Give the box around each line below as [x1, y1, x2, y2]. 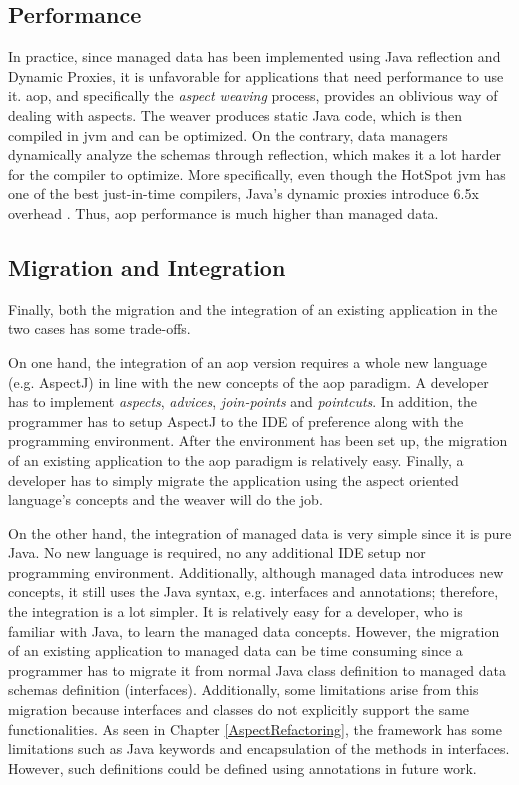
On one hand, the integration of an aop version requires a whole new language [8, 351, 488, 372]
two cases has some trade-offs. [8, 318, 191, 339]
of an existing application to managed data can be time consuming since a [8, 640, 463, 661]
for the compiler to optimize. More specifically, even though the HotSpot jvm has [8, 163, 506, 184]
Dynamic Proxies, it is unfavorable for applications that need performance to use [8, 65, 504, 86]
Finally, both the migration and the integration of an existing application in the [8, 298, 498, 319]
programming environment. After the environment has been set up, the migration [8, 430, 508, 451]
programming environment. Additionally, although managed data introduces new [8, 561, 504, 582]
